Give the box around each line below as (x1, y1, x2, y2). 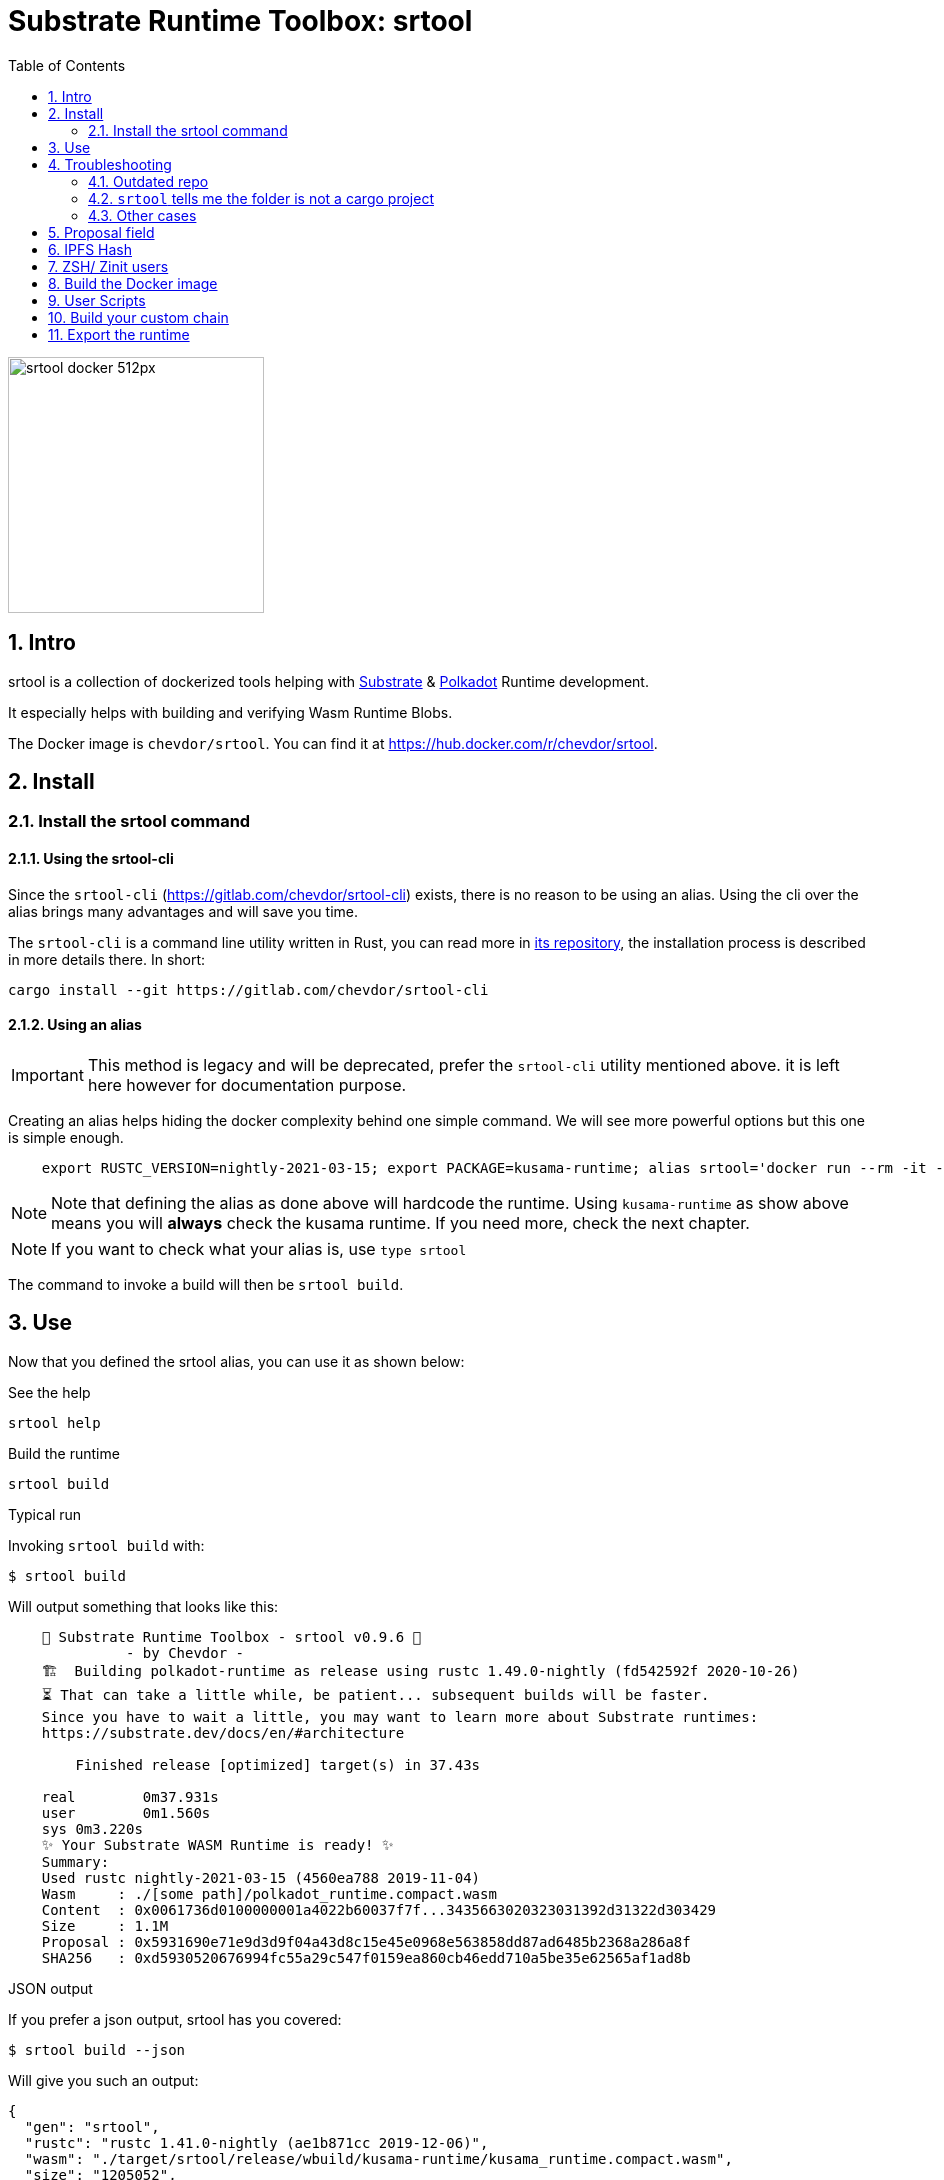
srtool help (8, 1414, 101, 1431)
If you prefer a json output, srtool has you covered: (8, 2010, 342, 2028)
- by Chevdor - (126, 1644, 245, 1661)
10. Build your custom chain (48, 308, 229, 326)
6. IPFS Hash (48, 240, 132, 258)
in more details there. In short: (8, 950, 206, 968)
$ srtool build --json (8, 2041, 186, 2058)
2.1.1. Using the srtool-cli (8, 850, 174, 868)
